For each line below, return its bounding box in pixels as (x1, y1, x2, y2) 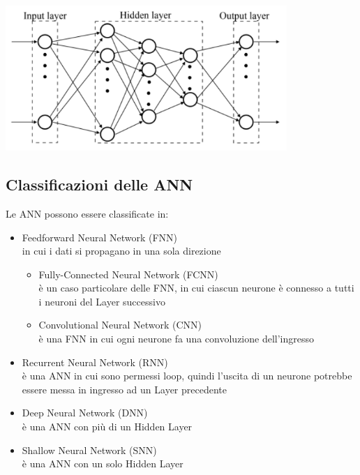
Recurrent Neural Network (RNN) (22, 354, 168, 369)
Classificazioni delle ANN (6, 174, 193, 195)
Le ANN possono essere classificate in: (6, 206, 169, 220)
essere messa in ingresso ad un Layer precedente (22, 382, 227, 396)
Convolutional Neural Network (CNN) (38, 317, 202, 332)
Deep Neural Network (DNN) (22, 405, 148, 420)
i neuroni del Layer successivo (38, 294, 165, 308)
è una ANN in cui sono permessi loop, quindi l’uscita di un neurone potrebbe (22, 368, 352, 383)
